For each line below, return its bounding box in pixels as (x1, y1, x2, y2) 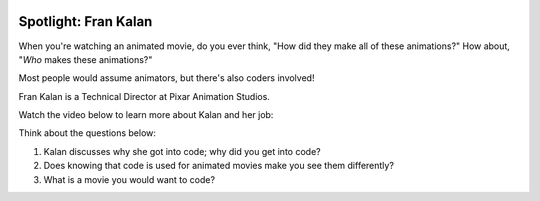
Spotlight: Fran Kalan (18, 13, 153, 30)
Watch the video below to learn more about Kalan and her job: (18, 109, 274, 121)
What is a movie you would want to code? (43, 173, 215, 185)
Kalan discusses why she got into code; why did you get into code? (43, 145, 321, 157)
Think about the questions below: (18, 127, 157, 139)
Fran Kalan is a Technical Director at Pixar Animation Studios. (18, 90, 270, 102)
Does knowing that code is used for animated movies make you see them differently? (43, 160, 395, 172)
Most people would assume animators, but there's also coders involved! (18, 72, 315, 84)
